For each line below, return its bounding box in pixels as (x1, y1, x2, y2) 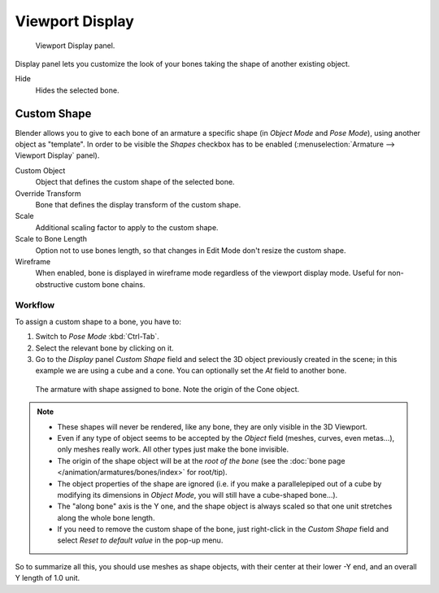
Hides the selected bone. (35, 85, 120, 95)
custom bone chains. (75, 279, 146, 289)
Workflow (15, 299, 55, 311)
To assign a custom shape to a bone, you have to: (15, 316, 182, 326)
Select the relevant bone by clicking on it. (35, 342, 174, 353)
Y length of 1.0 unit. (15, 573, 80, 583)
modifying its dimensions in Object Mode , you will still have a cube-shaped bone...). (57, 490, 338, 499)
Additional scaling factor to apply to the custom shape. (35, 222, 219, 232)
